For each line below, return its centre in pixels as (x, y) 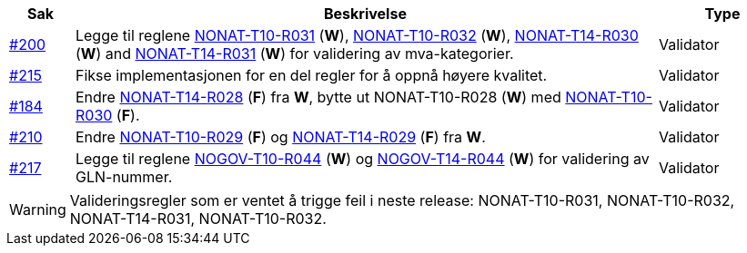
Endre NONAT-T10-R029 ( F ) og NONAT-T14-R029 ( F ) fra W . (280, 137)
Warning (38, 209)
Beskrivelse (365, 14)
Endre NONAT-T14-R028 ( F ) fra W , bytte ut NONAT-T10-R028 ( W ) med (318, 97)
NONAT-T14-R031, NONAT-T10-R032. (198, 219)
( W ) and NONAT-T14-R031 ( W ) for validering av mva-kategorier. (294, 54)
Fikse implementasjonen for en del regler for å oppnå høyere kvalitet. (311, 75)
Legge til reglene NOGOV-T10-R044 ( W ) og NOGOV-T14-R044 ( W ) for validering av (362, 159)
